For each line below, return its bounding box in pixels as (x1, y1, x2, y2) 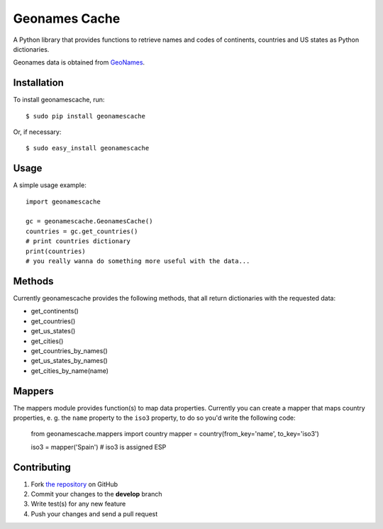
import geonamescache (26, 197, 101, 206)
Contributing (13, 461, 71, 473)
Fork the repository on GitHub (30, 479, 118, 489)
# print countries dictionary (26, 238, 131, 245)
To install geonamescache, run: (13, 96, 105, 104)
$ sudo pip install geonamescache (26, 112, 145, 120)
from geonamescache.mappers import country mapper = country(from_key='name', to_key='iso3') (30, 430, 319, 438)
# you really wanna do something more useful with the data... (26, 257, 250, 265)
